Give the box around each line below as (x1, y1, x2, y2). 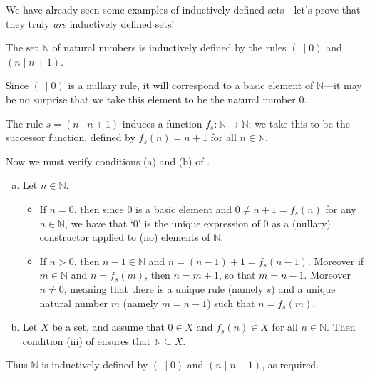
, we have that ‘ (65, 215, 133, 230)
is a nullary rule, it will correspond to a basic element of (68, 78, 314, 93)
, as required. (262, 357, 319, 372)
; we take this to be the (248, 115, 350, 130)
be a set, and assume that (52, 319, 165, 334)
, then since (73, 201, 124, 216)
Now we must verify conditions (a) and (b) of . (6, 153, 210, 168)
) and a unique (271, 281, 336, 296)
